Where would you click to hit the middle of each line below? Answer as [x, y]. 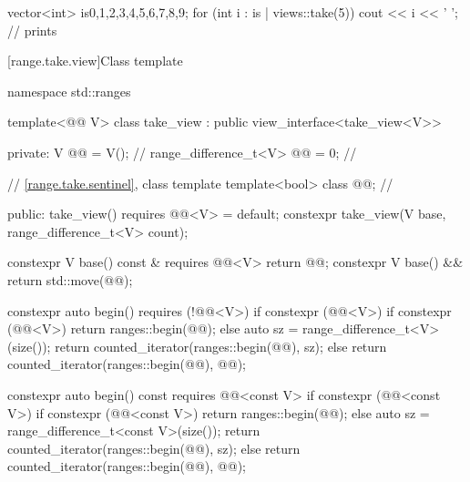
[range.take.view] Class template [95, 61]
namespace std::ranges [69, 91]
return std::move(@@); [70, 279]
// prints [32, 30]
